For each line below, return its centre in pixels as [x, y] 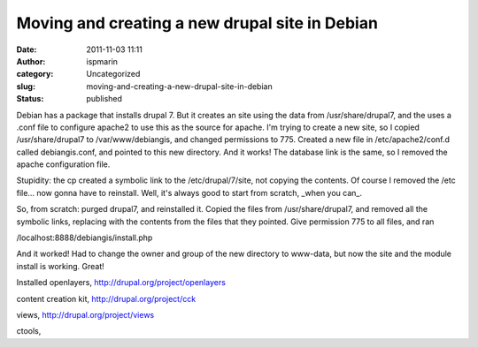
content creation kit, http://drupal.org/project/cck [106, 298]
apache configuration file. [63, 164]
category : [35, 74]
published [104, 99]
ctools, [29, 331]
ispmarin [102, 61]
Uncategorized [113, 74]
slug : [26, 86]
